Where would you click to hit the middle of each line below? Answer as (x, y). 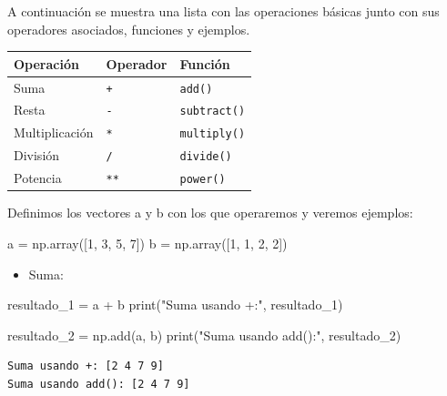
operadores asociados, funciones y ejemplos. (129, 29)
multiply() (213, 134)
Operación (46, 63)
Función (205, 63)
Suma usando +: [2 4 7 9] (86, 366)
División (37, 155)
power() (203, 180)
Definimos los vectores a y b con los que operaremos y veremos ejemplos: (210, 213)
